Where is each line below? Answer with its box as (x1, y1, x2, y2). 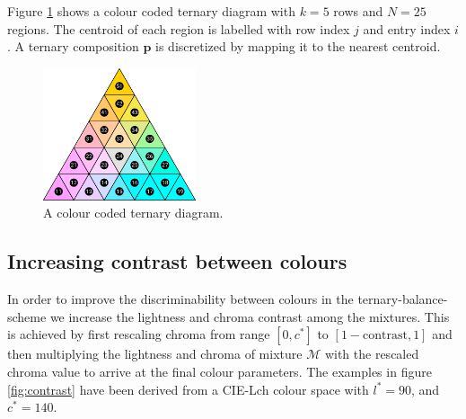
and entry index (363, 19, 451, 38)
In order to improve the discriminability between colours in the (7, 290, 354, 308)
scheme (7, 307, 47, 325)
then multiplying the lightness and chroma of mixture (7, 344, 303, 363)
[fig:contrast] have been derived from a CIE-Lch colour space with (7, 379, 369, 398)
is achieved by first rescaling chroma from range (7, 325, 270, 343)
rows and (333, 2, 383, 20)
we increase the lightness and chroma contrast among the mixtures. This (49, 307, 450, 325)
